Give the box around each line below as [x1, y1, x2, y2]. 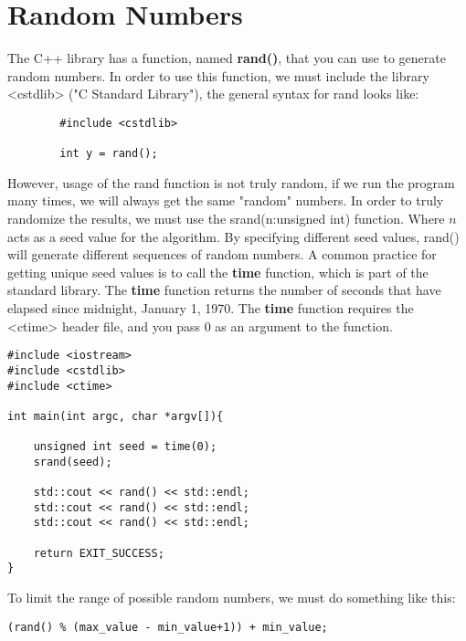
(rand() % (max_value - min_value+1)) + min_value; [7, 620, 328, 634]
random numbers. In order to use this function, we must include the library [7, 66, 429, 85]
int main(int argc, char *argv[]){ [7, 409, 224, 423]
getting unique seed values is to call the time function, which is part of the [7, 262, 429, 281]
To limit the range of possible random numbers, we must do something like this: [7, 588, 456, 607]
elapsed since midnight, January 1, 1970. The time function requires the [7, 299, 414, 318]
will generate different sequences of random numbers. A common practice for [7, 245, 437, 264]
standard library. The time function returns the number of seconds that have [7, 280, 441, 299]
